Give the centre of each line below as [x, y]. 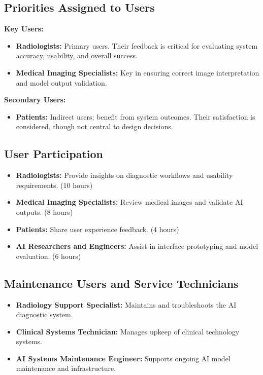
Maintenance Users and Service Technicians [121, 283]
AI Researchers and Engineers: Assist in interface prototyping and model [137, 246]
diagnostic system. [44, 314]
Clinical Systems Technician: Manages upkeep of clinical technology [128, 331]
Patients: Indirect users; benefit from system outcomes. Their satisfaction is [136, 116]
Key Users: [24, 29]
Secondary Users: [35, 100]
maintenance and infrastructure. [66, 368]
